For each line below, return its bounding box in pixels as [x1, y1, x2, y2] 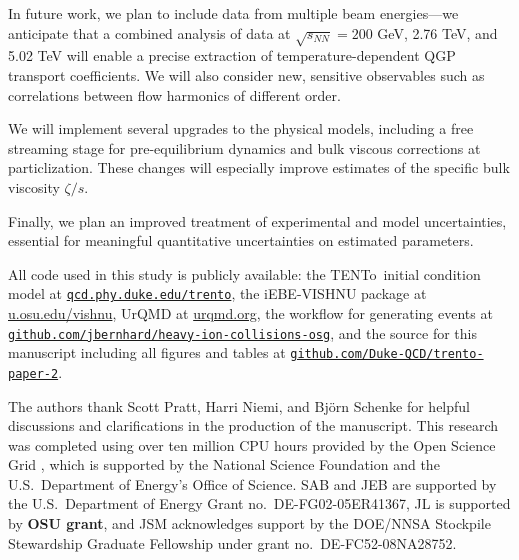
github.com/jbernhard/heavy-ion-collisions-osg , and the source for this [8, 322, 478, 343]
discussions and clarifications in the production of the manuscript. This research [8, 415, 499, 436]
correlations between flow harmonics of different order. [8, 84, 341, 105]
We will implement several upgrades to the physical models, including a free [8, 118, 474, 139]
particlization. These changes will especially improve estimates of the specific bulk [8, 157, 510, 178]
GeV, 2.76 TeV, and [377, 22, 498, 43]
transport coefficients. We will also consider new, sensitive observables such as [8, 64, 485, 85]
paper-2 [8, 366, 59, 381]
